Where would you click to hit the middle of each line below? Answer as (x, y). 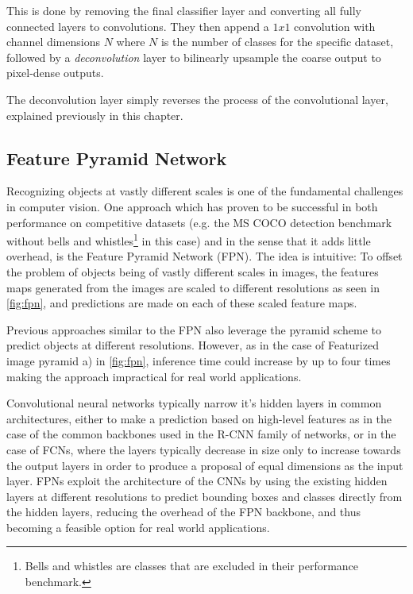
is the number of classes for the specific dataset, (277, 42)
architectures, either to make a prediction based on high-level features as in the (199, 418)
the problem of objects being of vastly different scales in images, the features (193, 271)
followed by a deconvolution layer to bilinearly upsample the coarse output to (194, 57)
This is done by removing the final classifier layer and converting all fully (184, 10)
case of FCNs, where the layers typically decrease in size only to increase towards (204, 449)
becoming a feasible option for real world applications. (138, 527)
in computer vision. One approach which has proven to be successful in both (192, 206)
